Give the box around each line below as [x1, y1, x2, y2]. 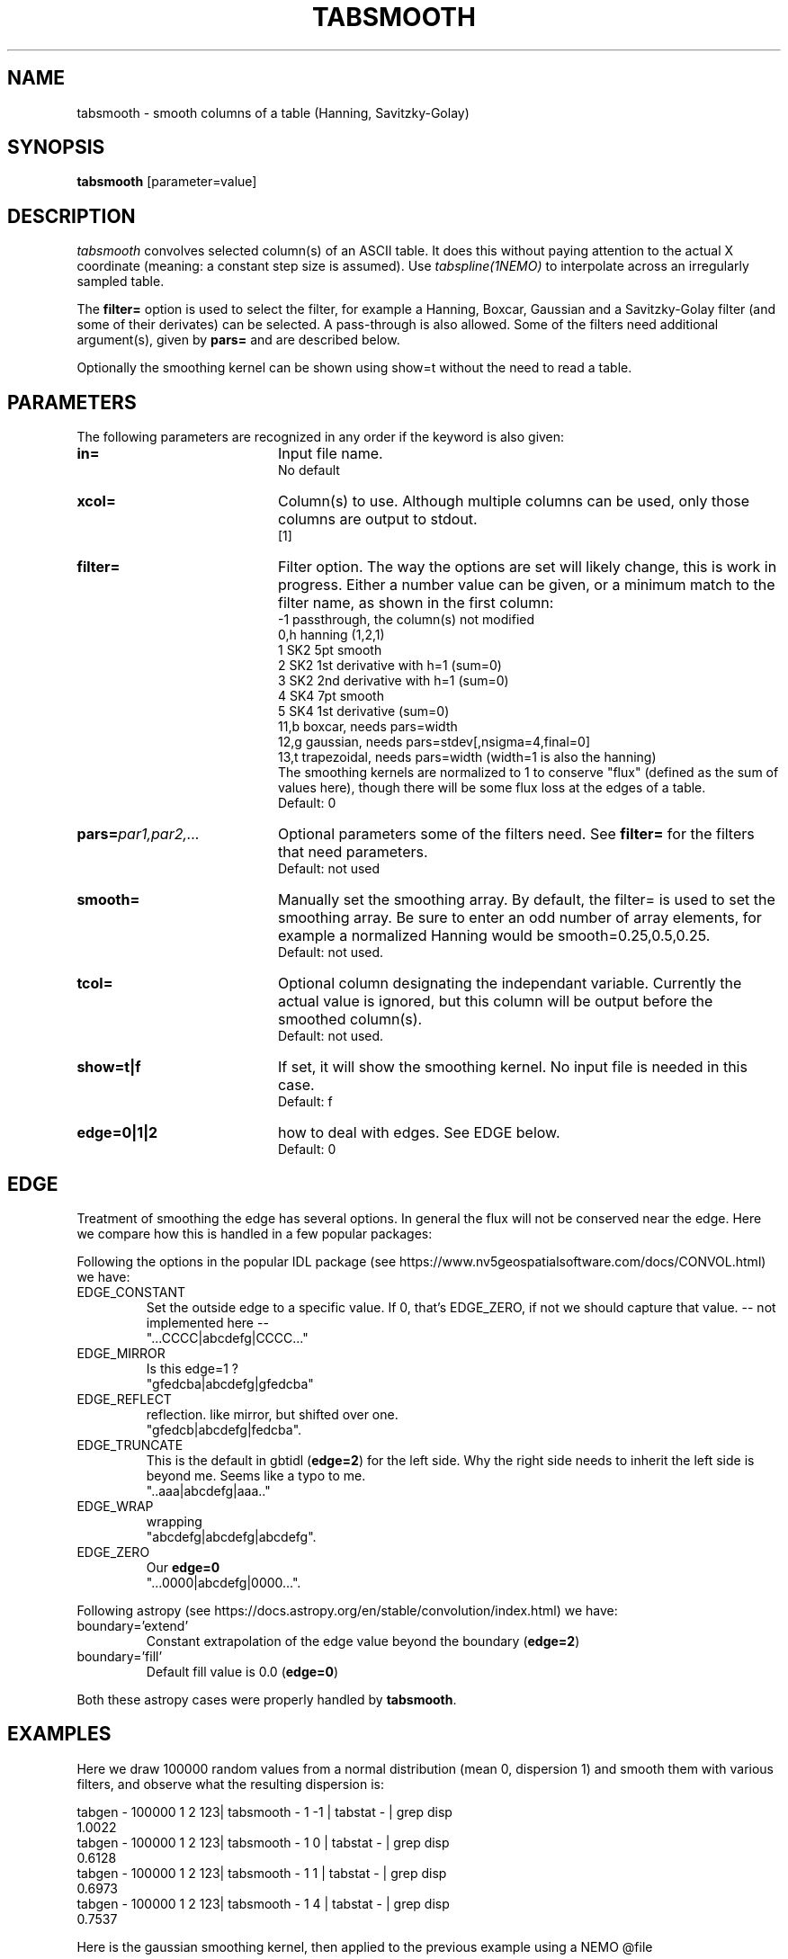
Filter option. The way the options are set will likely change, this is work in [277, 558, 777, 577]
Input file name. [277, 444, 383, 463]
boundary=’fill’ [76, 1648, 163, 1664]
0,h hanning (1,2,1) [278, 627, 385, 643]
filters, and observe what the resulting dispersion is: [76, 1776, 384, 1792]
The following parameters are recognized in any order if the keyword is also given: [76, 429, 565, 445]
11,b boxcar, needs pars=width [278, 719, 458, 735]
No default [278, 462, 340, 479]
